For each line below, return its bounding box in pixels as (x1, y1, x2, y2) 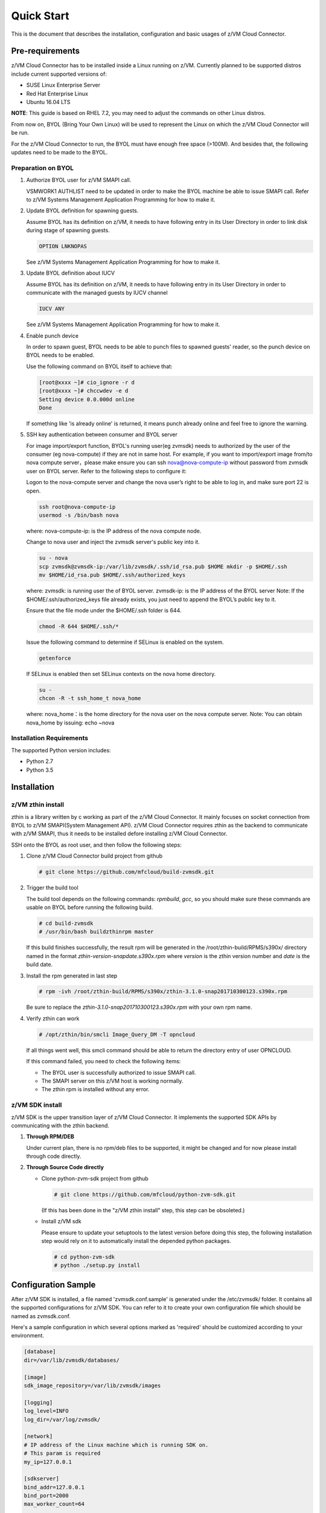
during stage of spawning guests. (26, 227, 110, 234)
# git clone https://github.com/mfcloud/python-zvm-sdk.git (54, 1191, 236, 1198)
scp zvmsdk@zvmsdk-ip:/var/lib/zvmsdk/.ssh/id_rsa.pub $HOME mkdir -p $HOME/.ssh (39, 563, 288, 570)
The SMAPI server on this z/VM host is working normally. (41, 1077, 184, 1085)
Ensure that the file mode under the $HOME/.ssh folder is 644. (26, 606, 182, 614)
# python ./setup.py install (54, 1262, 141, 1269)
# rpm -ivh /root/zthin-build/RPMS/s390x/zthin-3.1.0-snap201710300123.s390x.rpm (39, 988, 288, 995)
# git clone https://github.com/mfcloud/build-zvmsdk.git (39, 868, 214, 876)
